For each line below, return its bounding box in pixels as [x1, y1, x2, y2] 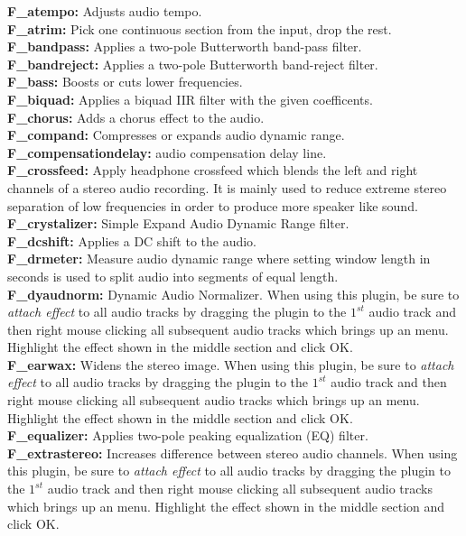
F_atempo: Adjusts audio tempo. [7, 2, 202, 20]
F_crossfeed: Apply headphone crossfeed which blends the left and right [7, 161, 418, 180]
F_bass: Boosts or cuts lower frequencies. [7, 72, 243, 91]
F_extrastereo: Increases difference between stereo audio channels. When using [7, 443, 458, 462]
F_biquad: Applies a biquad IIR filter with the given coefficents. [7, 89, 373, 108]
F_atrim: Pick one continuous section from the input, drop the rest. [7, 19, 392, 38]
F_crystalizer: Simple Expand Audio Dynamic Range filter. [7, 214, 349, 233]
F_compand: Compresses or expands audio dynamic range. [7, 125, 345, 144]
